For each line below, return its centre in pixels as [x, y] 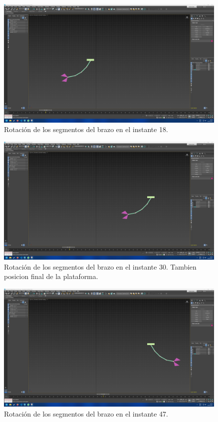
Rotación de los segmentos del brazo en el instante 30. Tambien [100, 266]
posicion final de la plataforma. [51, 276]
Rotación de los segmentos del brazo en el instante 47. [86, 414]
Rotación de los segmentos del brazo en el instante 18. [86, 129]
